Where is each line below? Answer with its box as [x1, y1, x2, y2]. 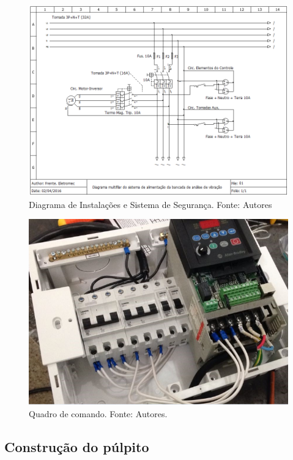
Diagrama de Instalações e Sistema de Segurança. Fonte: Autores [29, 198, 272, 210]
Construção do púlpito [4, 437, 149, 456]
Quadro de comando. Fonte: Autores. [29, 407, 168, 420]
